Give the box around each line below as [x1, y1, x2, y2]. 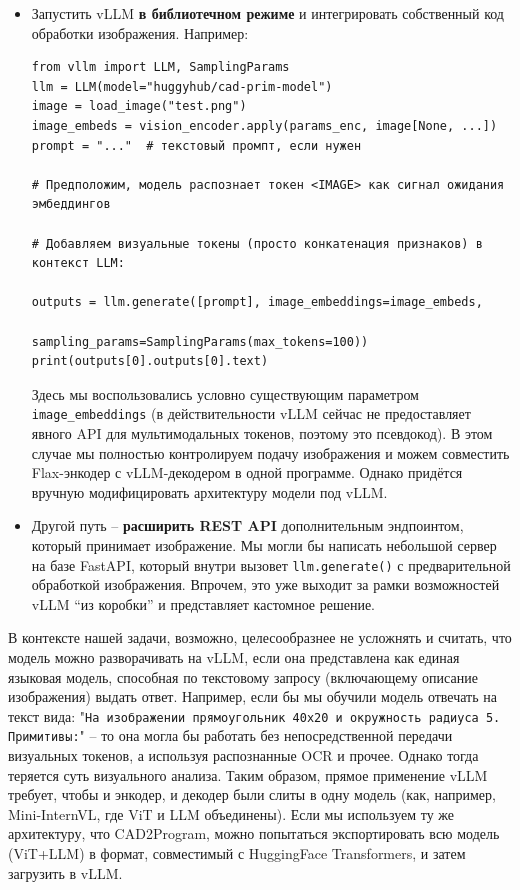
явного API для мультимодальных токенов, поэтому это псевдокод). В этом [31, 422, 493, 443]
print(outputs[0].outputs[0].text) [31, 354, 269, 369]
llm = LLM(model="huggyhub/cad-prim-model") [31, 79, 333, 94]
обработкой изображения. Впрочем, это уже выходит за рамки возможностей [31, 574, 500, 595]
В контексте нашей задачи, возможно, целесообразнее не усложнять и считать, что [8, 627, 512, 648]
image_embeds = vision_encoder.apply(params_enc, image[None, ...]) [31, 118, 498, 133]
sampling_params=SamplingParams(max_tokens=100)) [31, 334, 369, 349]
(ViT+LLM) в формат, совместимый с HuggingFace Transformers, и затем [8, 843, 466, 863]
